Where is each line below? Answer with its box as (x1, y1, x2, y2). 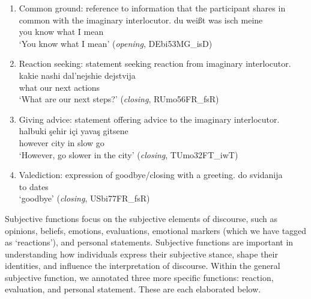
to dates (19, 180, 49, 193)
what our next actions (19, 81, 100, 93)
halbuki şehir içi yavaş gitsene (19, 125, 128, 137)
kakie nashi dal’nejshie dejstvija (19, 69, 136, 81)
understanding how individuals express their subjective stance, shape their (5, 247, 278, 260)
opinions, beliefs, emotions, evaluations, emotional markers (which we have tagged (5, 224, 307, 236)
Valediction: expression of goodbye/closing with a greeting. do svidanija (19, 168, 283, 181)
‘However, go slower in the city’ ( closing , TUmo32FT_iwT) (19, 148, 238, 161)
